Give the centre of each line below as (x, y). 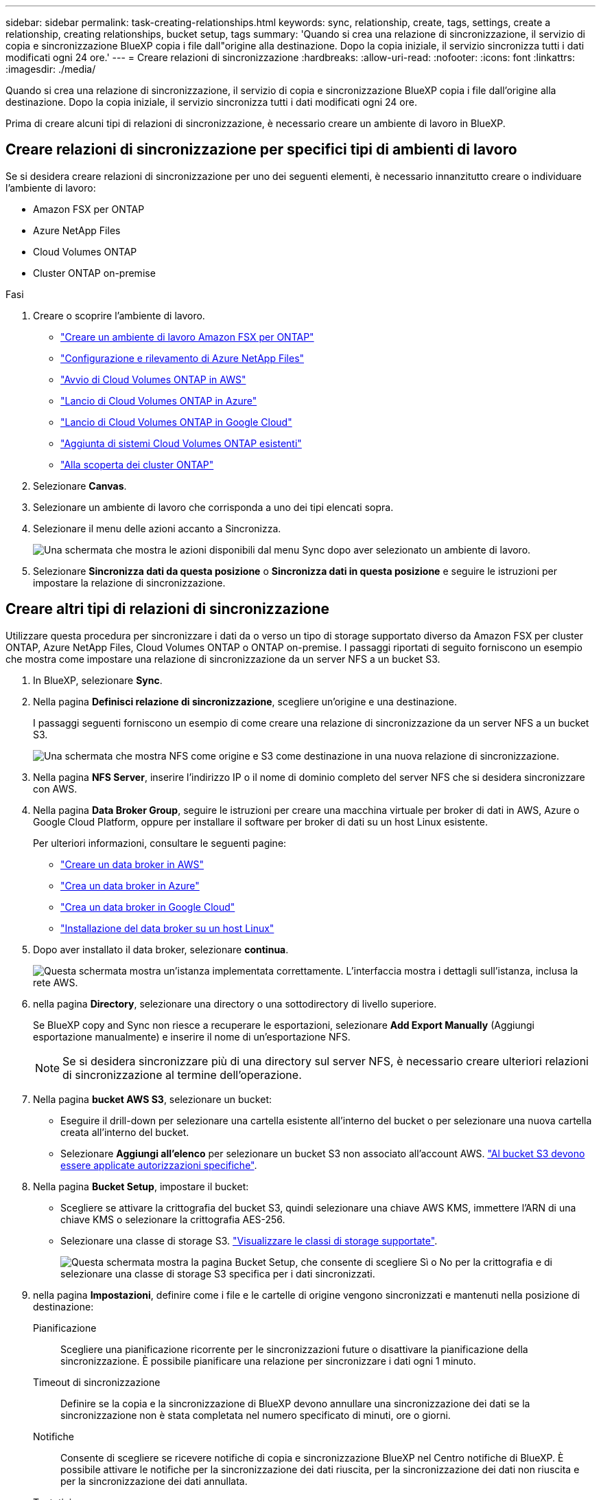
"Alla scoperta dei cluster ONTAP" (137, 464)
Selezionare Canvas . (80, 486)
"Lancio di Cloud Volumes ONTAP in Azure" (159, 400)
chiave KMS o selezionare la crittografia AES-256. (173, 1219)
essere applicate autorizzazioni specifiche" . (159, 1165)
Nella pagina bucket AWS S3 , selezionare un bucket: (153, 1099)
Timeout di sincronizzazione (97, 1382)
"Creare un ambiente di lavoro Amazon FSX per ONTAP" (187, 337)
